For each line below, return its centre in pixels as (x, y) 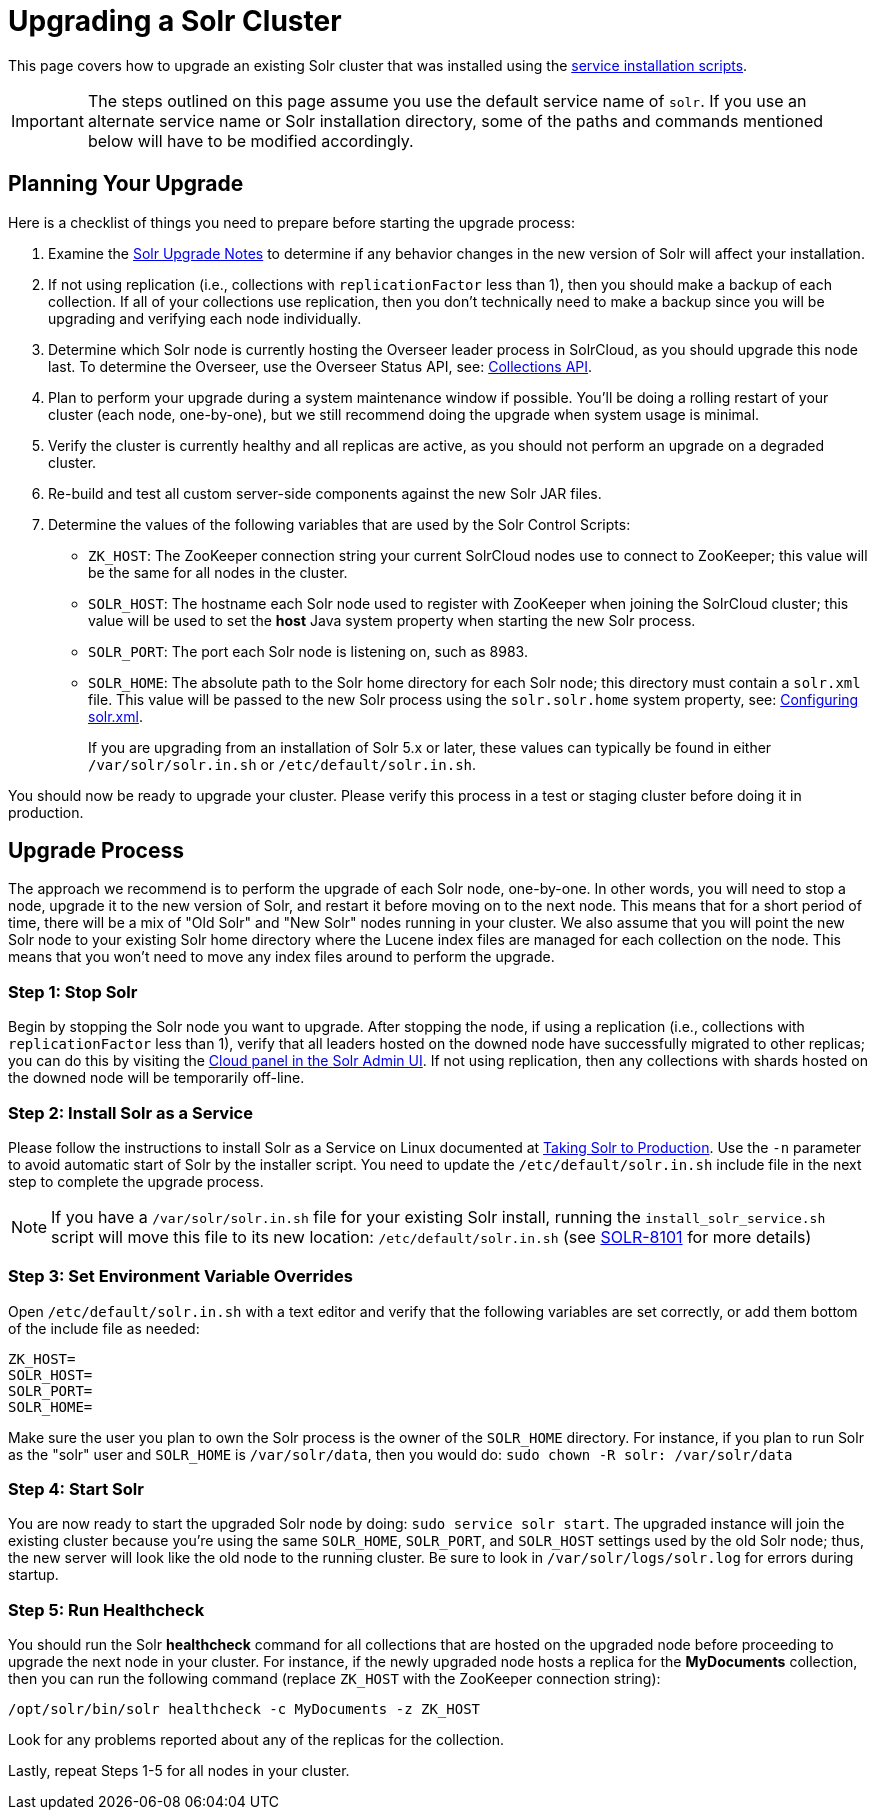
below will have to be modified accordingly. (250, 140)
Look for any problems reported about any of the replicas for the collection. (256, 1740)
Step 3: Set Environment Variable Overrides (180, 1276)
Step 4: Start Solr (76, 1489)
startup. (33, 1575)
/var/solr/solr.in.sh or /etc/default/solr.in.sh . (282, 764)
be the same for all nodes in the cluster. (218, 572)
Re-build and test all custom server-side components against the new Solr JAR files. (325, 493)
